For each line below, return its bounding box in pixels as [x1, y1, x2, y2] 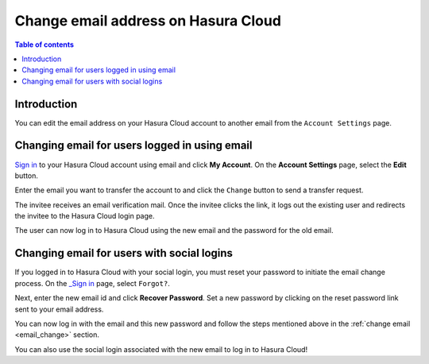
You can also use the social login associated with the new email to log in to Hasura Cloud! [14, 344, 308, 354]
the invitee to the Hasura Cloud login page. [14, 211, 155, 221]
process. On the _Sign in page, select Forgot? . [14, 278, 170, 288]
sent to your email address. [14, 304, 104, 314]
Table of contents [14, 40, 75, 49]
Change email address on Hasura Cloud [14, 12, 282, 29]
